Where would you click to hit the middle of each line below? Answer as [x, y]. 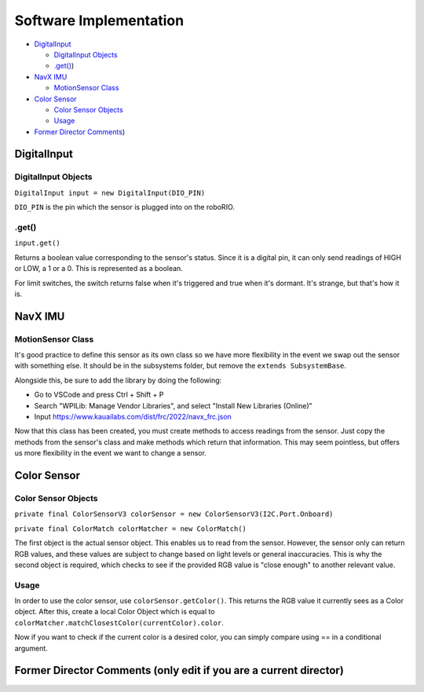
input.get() [37, 243]
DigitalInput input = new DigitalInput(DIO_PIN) [110, 193]
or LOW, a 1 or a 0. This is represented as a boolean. [99, 269]
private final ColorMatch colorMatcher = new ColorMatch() [131, 529]
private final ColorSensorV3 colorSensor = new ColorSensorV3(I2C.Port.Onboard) [174, 514]
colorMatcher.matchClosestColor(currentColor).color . [119, 622]
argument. [31, 648]
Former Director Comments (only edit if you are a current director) [179, 670]
